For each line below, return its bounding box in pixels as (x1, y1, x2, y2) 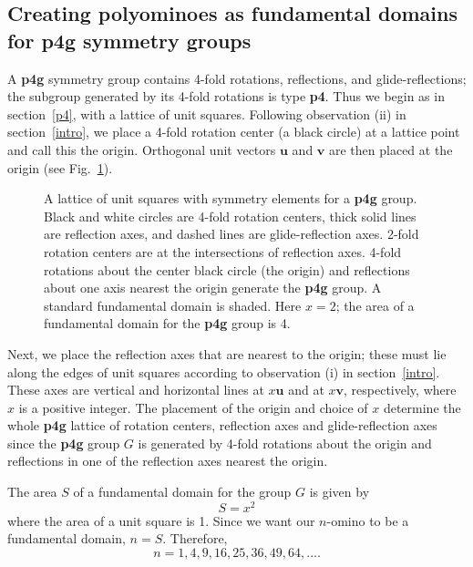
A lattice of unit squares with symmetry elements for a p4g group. (44, 189, 417, 208)
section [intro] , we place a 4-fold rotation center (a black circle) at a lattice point (7, 122, 460, 141)
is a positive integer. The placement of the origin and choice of (18, 397, 368, 417)
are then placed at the (329, 139, 453, 159)
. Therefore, (162, 529, 228, 548)
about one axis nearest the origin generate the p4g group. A (44, 278, 382, 297)
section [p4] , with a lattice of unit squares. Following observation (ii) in (7, 104, 406, 123)
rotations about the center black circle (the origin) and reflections (44, 260, 410, 279)
